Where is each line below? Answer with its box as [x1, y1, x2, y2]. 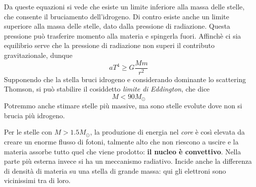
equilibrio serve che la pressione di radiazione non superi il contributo [4, 40, 215, 50]
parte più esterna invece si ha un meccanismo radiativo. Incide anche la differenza [4, 156, 252, 166]
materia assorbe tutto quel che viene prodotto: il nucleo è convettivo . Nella [4, 146, 241, 156]
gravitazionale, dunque [4, 49, 73, 60]
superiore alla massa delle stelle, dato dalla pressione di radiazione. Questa [4, 21, 230, 31]
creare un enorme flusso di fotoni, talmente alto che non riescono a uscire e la [4, 137, 239, 147]
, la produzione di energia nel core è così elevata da [90, 127, 245, 137]
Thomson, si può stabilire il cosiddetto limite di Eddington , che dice [4, 84, 210, 94]
